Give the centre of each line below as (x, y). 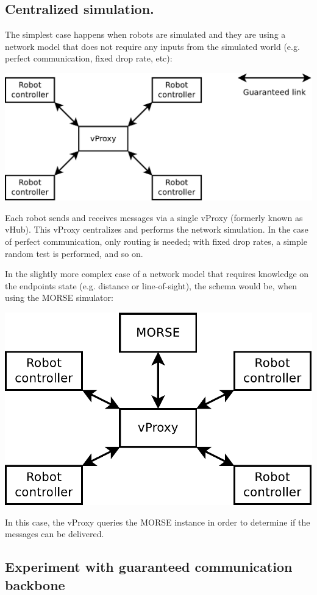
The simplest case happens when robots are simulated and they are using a (145, 34)
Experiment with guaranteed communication (149, 567)
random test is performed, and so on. (74, 253)
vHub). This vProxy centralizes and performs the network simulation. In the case (157, 229)
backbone (35, 584)
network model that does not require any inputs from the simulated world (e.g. (152, 46)
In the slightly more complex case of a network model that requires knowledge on (157, 274)
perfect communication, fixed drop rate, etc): (89, 58)
